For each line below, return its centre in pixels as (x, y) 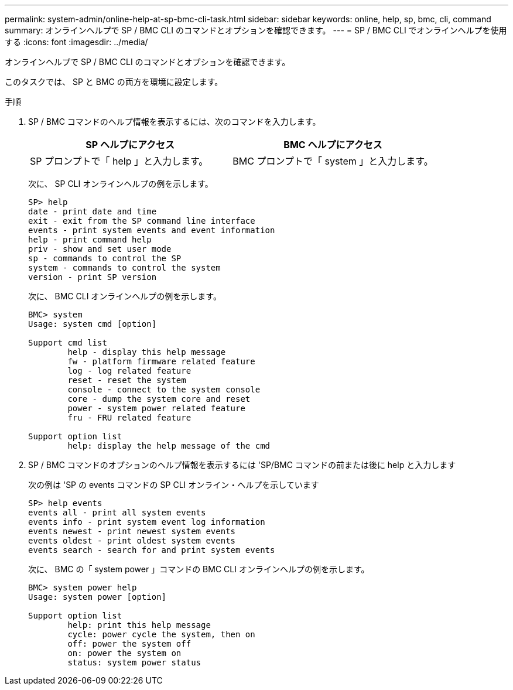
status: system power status (134, 662)
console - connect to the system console (164, 390)
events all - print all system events (117, 513)
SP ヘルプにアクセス (130, 145)
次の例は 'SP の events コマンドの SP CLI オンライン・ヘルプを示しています (174, 485)
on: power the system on (124, 653)
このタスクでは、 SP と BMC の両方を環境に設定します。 (114, 82)
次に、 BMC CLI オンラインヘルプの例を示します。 (125, 296)
